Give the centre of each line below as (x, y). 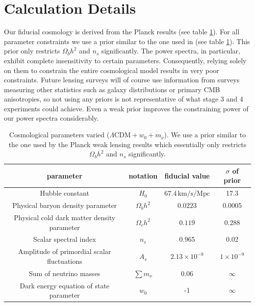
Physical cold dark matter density (65, 217)
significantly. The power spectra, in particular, (171, 51)
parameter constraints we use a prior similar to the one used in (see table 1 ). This (127, 41)
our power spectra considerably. (51, 118)
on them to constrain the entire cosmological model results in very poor (112, 70)
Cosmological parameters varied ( (59, 135)
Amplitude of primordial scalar (65, 251)
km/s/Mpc (194, 194)
